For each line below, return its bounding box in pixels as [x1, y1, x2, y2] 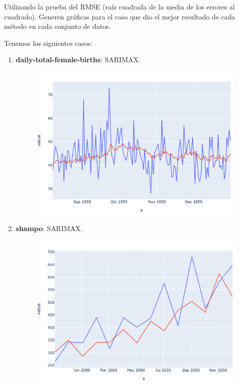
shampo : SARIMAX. [15, 223, 83, 234]
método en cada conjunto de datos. [4, 21, 111, 31]
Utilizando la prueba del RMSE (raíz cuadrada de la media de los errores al [4, 1, 235, 11]
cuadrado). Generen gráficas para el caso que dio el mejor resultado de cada [4, 11, 236, 21]
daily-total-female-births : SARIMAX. [15, 54, 140, 65]
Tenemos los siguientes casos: [4, 37, 93, 48]
